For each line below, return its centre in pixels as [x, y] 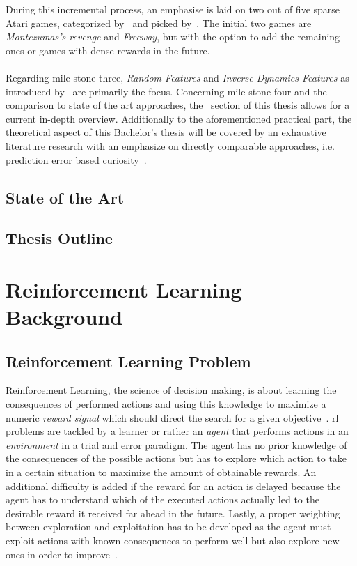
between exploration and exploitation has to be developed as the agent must [168, 527]
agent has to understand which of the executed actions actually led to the [162, 499]
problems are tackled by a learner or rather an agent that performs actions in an [177, 431]
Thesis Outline [59, 238]
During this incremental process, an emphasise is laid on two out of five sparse [173, 9]
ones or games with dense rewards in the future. [108, 50]
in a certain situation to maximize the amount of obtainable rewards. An [161, 472]
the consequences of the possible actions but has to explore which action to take [176, 458]
